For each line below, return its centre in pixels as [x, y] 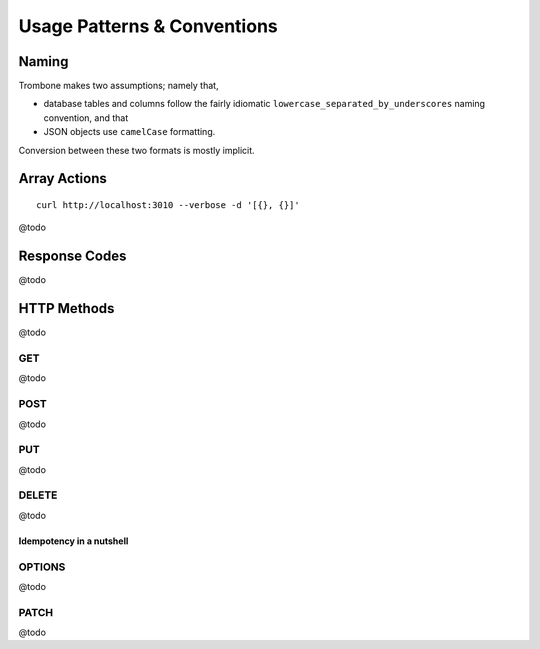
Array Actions [62, 178]
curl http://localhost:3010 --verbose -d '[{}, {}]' [168, 205]
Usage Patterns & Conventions [148, 26]
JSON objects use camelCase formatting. [129, 132]
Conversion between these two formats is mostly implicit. [136, 150]
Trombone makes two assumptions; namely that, [118, 86]
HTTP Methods [66, 308]
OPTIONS [42, 567]
